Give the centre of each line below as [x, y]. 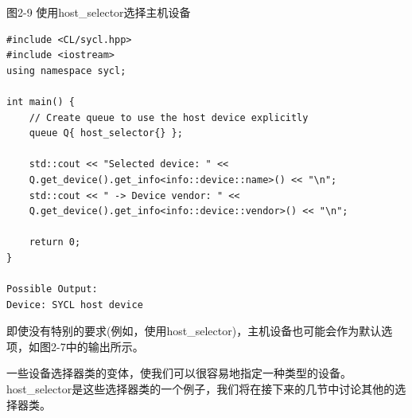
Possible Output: [52, 289]
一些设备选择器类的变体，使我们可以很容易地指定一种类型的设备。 [179, 373]
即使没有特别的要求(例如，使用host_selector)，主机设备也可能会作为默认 [194, 331]
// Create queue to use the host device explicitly [169, 117]
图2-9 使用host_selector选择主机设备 [99, 12]
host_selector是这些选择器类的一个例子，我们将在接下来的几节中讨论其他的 [201, 389]
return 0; [55, 242]
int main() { [41, 102]
